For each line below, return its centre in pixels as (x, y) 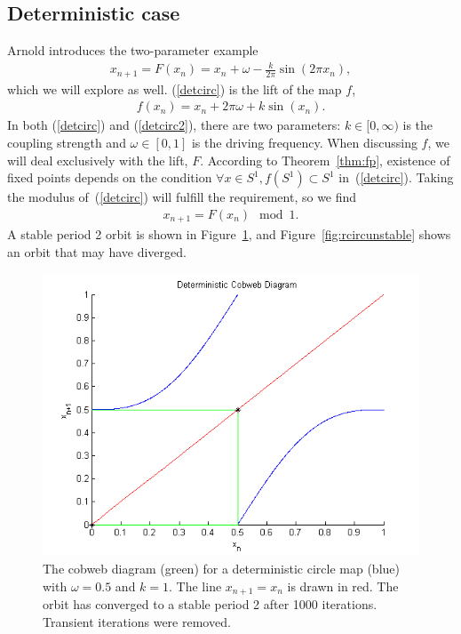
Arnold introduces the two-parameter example (133, 50)
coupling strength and (67, 143)
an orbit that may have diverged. (97, 251)
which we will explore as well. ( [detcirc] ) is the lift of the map (175, 88)
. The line (195, 586)
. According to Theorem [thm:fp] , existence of (325, 160)
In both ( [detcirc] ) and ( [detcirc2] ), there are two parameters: (174, 125)
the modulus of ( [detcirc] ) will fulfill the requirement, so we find (182, 197)
